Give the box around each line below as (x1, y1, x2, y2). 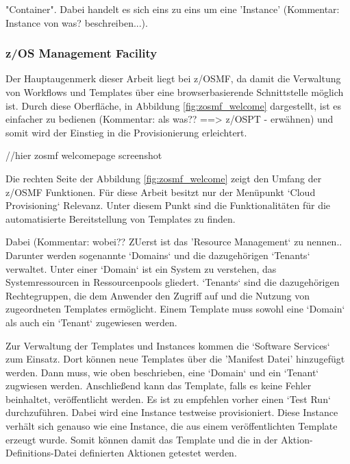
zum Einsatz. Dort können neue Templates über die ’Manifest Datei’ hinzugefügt (5, 352, 345, 366)
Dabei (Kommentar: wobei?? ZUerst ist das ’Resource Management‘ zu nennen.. (5, 234, 342, 249)
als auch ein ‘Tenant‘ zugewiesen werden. (5, 315, 177, 329)
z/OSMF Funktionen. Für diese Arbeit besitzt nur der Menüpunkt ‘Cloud (5, 184, 316, 199)
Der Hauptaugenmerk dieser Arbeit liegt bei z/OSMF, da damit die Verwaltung (5, 71, 341, 86)
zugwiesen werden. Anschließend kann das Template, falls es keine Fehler (5, 378, 312, 393)
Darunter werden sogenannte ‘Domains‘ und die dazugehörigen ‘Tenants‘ (5, 247, 310, 262)
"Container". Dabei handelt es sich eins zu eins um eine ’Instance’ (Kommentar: (5, 2, 340, 16)
